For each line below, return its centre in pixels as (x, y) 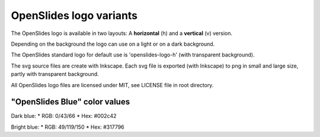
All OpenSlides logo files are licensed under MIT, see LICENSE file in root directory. (112, 85)
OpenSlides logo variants (74, 15)
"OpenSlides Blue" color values (71, 102)
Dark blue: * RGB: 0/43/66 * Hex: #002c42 (64, 116)
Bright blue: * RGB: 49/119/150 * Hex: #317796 (68, 127)
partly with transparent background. (55, 74)
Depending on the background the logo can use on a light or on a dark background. (113, 44)
